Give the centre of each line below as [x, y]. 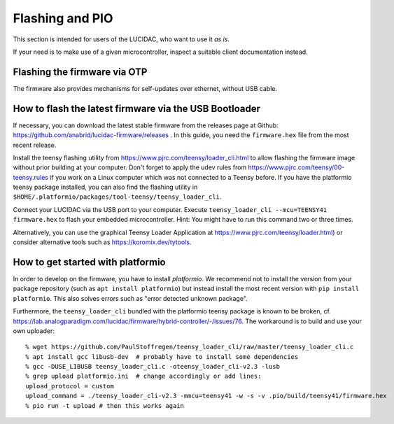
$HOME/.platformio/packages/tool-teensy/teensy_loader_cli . [117, 197]
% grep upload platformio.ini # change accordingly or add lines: [143, 376]
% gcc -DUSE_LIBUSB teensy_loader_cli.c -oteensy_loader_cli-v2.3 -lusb [153, 367]
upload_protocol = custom [70, 386]
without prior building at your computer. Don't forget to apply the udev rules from [130, 167]
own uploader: [34, 331]
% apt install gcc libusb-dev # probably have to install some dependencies [162, 356]
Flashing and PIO [63, 18]
